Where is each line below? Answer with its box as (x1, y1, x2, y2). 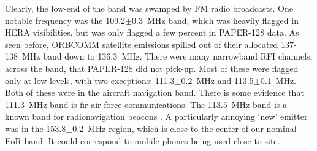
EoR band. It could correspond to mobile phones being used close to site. (5, 134, 280, 147)
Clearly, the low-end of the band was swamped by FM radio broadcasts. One (5, 2, 294, 14)
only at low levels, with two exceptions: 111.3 (5, 74, 175, 87)
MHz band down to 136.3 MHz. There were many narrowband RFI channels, (21, 50, 313, 63)
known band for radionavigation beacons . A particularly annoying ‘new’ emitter (5, 110, 308, 123)
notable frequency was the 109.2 (5, 14, 126, 26)
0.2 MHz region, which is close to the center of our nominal (72, 122, 297, 134)
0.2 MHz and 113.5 (181, 74, 254, 87)
